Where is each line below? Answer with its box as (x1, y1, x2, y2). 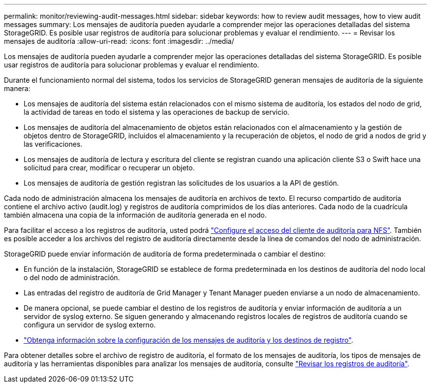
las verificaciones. (24, 140, 83, 148)
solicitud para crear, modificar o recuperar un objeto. (24, 163, 195, 172)
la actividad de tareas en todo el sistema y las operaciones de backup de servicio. (24, 108, 290, 116)
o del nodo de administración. (24, 273, 120, 282)
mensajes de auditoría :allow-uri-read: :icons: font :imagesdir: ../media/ (4, 37, 234, 45)
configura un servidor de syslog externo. (24, 321, 156, 329)
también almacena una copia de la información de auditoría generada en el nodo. (4, 211, 267, 219)
